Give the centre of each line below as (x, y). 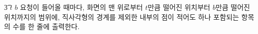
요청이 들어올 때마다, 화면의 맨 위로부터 (82, 7)
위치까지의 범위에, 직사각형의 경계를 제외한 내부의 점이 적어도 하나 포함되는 (122, 17)
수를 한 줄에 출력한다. (46, 26)
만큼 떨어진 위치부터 (179, 7)
